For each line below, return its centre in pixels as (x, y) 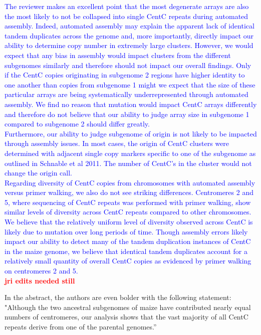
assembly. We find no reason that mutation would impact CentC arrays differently (131, 104)
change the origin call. (38, 173)
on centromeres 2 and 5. (41, 271)
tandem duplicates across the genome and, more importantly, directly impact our (129, 35)
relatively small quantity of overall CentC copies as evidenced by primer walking (128, 261)
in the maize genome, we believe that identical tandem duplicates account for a (126, 251)
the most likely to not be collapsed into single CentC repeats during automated (126, 16)
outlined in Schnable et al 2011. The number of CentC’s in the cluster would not (128, 163)
